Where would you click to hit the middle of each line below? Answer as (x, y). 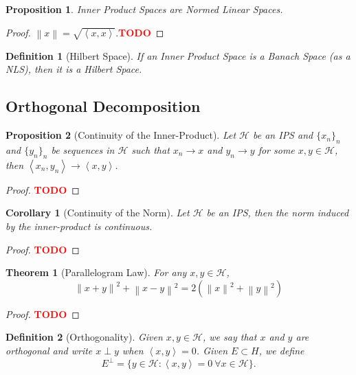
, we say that (230, 337)
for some (276, 150)
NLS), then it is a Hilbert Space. (74, 69)
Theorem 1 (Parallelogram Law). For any (96, 272)
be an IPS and (283, 135)
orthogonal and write (49, 350)
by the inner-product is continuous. (79, 226)
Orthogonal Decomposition (103, 106)
